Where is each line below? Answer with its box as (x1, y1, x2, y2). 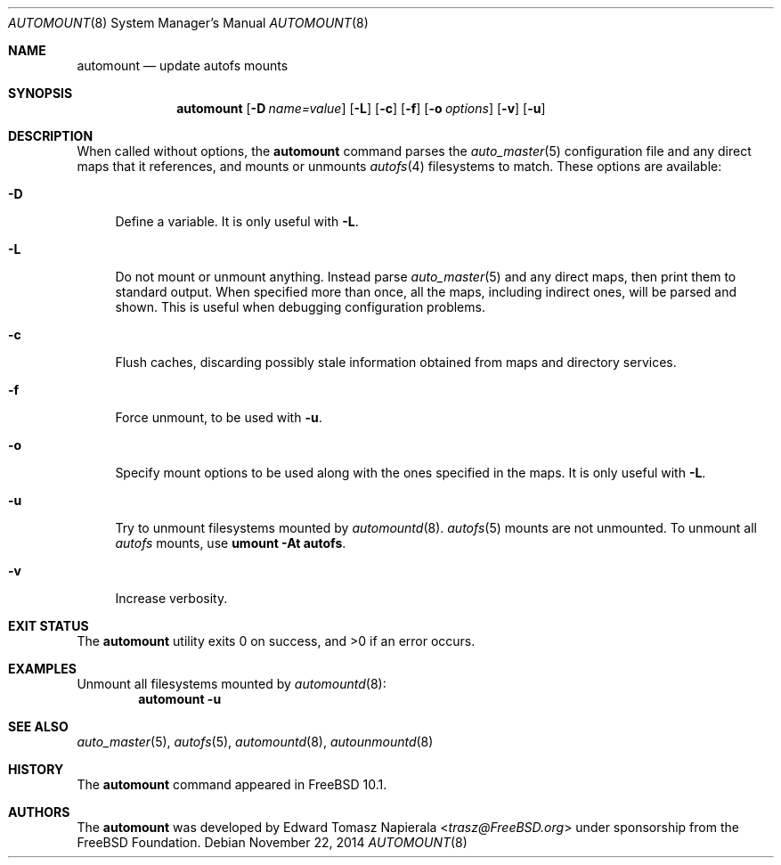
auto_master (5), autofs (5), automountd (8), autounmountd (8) (77, 734, 434, 749)
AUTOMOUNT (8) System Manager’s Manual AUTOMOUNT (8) (8, 15, 369, 30)
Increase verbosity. (115, 591, 228, 606)
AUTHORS (8, 804, 70, 820)
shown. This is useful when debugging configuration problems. (115, 299, 485, 314)
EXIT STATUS (8, 618, 89, 633)
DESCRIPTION (8, 128, 94, 143)
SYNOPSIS (8, 86, 73, 101)
